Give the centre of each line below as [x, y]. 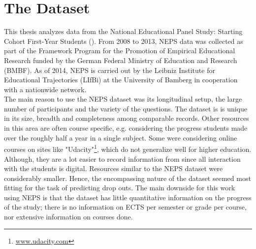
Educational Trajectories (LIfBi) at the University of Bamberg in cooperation [121, 80]
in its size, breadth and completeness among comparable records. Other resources [127, 118]
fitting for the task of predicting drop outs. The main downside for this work [120, 188]
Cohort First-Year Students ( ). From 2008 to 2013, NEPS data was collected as [124, 41]
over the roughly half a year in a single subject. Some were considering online [121, 137]
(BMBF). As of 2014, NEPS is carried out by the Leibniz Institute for [110, 70]
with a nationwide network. [45, 89]
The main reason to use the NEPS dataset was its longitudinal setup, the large [123, 99]
